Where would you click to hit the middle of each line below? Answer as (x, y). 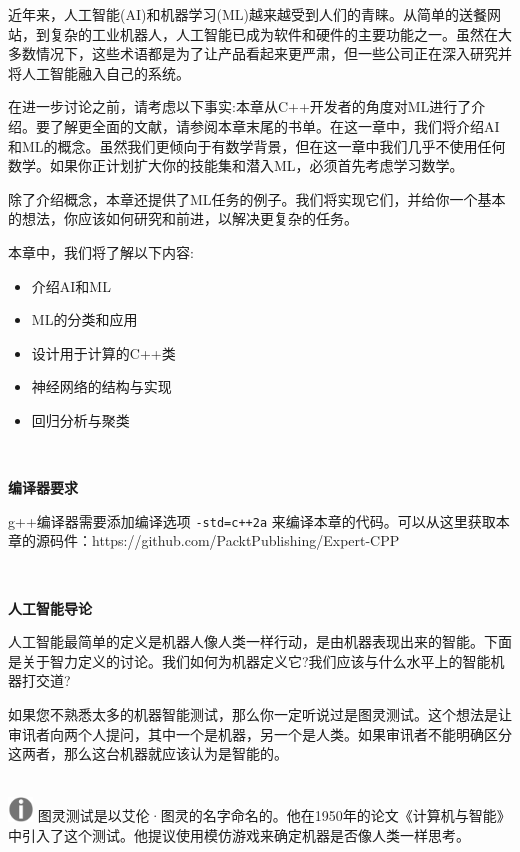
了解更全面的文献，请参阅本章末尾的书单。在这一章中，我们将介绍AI (274, 125)
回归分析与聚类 (80, 419)
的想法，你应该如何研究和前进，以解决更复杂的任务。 (183, 218)
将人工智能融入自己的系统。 (99, 72)
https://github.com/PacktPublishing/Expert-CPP (245, 540)
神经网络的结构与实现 (101, 386)
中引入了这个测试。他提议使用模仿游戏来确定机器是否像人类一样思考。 (239, 835)
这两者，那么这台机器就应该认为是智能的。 (148, 753)
